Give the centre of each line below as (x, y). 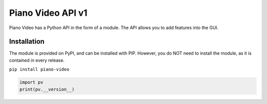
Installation (27, 42)
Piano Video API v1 (48, 13)
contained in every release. (37, 60)
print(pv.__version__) (47, 89)
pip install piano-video (39, 69)
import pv (31, 82)
